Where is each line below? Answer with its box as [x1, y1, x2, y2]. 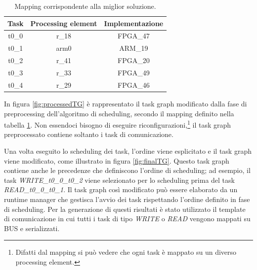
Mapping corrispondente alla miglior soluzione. [14, 1, 156, 11]
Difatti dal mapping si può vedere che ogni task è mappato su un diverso [15, 247, 237, 257]
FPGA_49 [118, 67, 150, 77]
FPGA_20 [118, 55, 150, 66]
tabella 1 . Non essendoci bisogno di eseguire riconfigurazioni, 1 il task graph [4, 118, 231, 130]
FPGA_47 [118, 31, 150, 41]
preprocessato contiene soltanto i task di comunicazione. [4, 129, 173, 139]
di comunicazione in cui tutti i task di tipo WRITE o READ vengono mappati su [4, 213, 251, 224]
